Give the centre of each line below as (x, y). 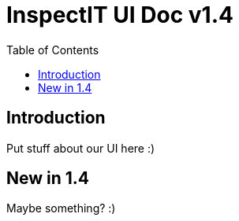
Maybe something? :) (61, 208)
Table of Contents (53, 50)
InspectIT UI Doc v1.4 (120, 15)
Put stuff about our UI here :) (81, 148)
